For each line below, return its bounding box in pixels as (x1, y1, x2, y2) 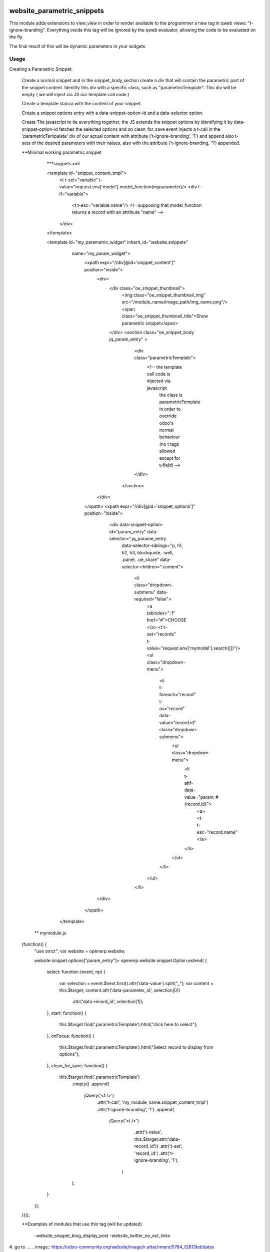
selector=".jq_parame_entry (109, 536, 166, 542)
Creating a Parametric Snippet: (9, 66, 73, 72)
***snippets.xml (46, 161, 80, 167)
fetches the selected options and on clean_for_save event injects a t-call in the (59, 126, 220, 132)
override (159, 413, 177, 419)
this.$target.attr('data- (134, 1136, 180, 1142)
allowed (159, 448, 175, 454)
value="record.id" (159, 719, 196, 726)
